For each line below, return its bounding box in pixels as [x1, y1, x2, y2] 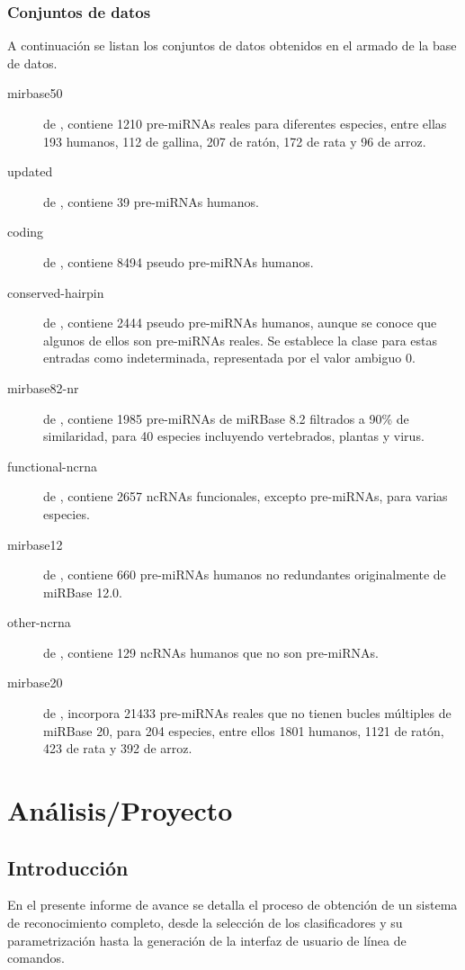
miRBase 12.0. [43, 582, 122, 601]
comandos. [7, 948, 65, 967]
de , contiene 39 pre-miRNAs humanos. [43, 192, 259, 211]
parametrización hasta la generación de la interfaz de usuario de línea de [7, 930, 407, 949]
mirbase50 [7, 84, 63, 103]
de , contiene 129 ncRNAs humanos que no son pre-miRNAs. [43, 642, 379, 661]
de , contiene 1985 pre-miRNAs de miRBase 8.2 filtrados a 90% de [43, 409, 409, 427]
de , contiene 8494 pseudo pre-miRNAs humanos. [43, 252, 314, 271]
